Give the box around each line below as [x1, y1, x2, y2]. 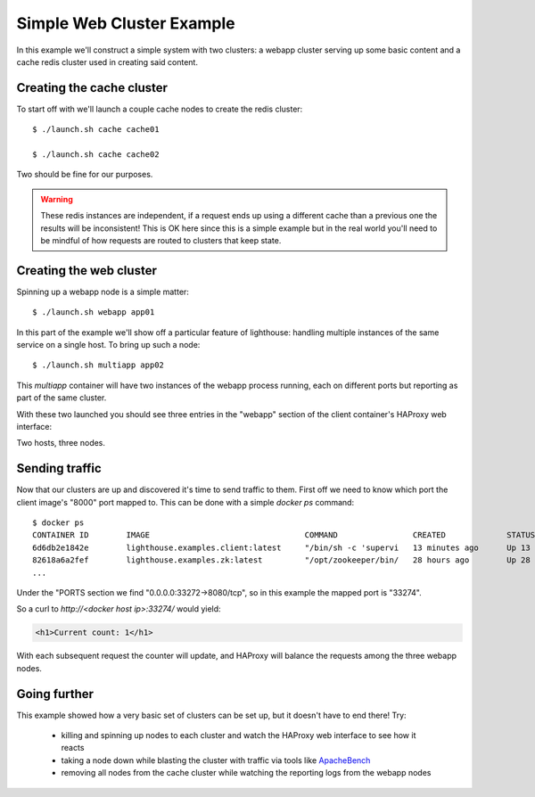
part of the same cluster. [16, 392, 107, 403]
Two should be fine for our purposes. [16, 169, 153, 180]
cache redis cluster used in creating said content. [16, 56, 198, 67]
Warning [40, 193, 73, 204]
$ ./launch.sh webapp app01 [32, 308, 155, 317]
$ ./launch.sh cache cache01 [32, 125, 160, 135]
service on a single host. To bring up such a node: [16, 340, 201, 350]
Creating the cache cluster [16, 80, 169, 95]
